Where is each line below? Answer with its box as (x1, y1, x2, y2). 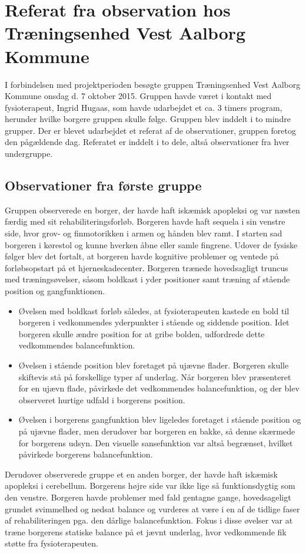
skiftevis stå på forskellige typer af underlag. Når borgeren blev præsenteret (18, 370, 291, 383)
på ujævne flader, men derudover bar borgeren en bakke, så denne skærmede (18, 424, 295, 437)
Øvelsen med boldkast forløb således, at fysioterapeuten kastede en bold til (18, 304, 290, 317)
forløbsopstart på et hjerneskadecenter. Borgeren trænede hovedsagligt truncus (5, 261, 288, 274)
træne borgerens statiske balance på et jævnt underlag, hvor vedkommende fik (5, 525, 287, 538)
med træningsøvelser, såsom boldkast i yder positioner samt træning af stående (5, 273, 290, 285)
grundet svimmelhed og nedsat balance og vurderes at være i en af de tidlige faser (5, 502, 300, 515)
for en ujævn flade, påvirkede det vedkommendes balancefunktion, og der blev (18, 382, 300, 394)
